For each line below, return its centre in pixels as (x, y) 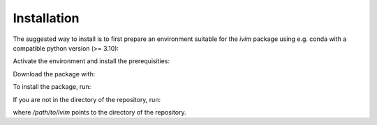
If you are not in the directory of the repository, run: (87, 99)
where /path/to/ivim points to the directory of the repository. (99, 112)
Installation (46, 18)
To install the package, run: (52, 87)
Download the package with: (54, 74)
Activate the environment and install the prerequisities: (91, 61)
